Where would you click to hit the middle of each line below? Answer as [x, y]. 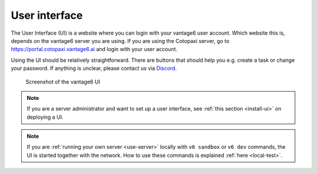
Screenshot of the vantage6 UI [63, 82]
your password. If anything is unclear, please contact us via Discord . [94, 68]
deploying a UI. [45, 117]
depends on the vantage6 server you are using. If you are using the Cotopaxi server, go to [120, 41]
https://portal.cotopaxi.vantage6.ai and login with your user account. [94, 49]
